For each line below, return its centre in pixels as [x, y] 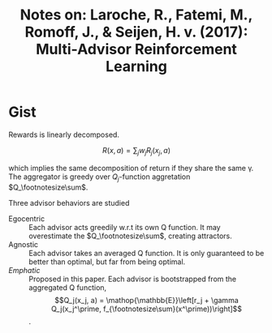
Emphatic [24, 270]
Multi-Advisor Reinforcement [136, 49]
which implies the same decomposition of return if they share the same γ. [131, 168]
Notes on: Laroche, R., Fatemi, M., [136, 15]
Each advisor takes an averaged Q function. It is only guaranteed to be [147, 253]
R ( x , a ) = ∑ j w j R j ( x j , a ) [136, 151]
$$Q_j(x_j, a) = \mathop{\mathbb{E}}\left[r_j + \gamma [147, 300]
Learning [136, 67]
